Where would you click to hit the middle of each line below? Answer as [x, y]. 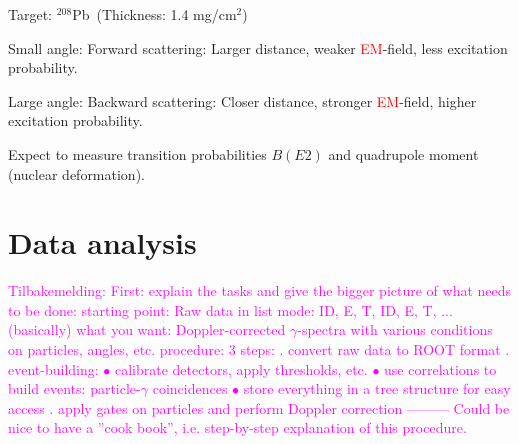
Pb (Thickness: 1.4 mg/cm [154, 14]
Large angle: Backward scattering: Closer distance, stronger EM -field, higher [242, 100]
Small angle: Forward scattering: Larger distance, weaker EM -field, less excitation [258, 47]
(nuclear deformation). [76, 173]
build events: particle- [74, 388]
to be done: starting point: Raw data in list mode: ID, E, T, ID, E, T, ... [230, 309]
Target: [30, 14]
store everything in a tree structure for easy [377, 388]
